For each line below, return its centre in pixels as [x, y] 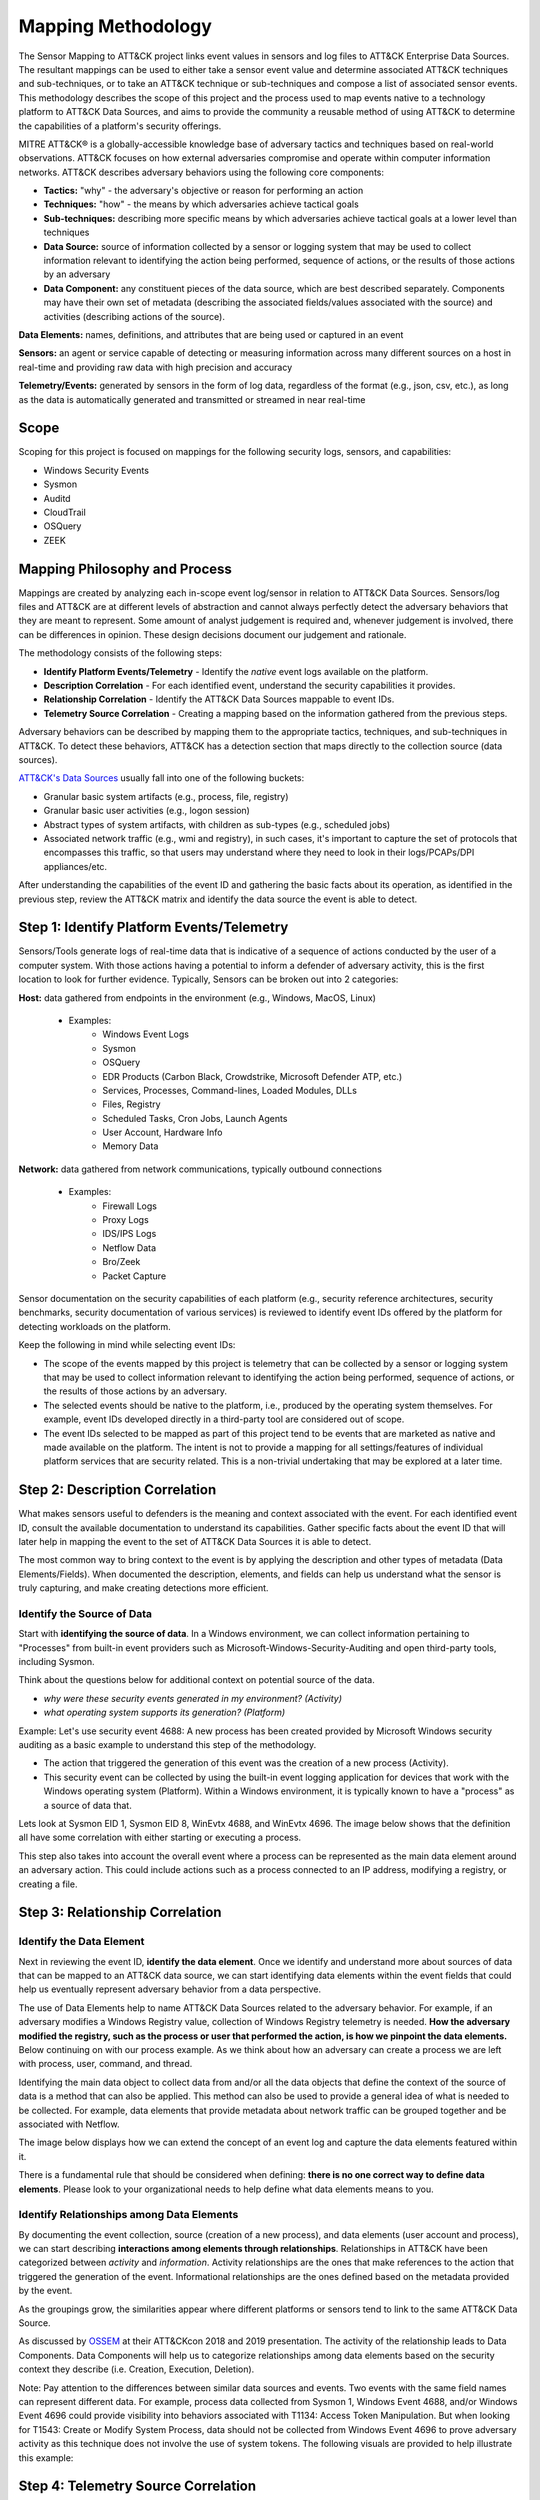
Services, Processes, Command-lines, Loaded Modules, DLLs [229, 1090]
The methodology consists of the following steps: [120, 653]
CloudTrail [65, 512]
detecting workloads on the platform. [95, 1326]
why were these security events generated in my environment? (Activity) [193, 1698]
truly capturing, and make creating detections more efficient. [143, 1588]
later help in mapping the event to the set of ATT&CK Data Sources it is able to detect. [195, 1541]
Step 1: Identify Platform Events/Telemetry [153, 927]
